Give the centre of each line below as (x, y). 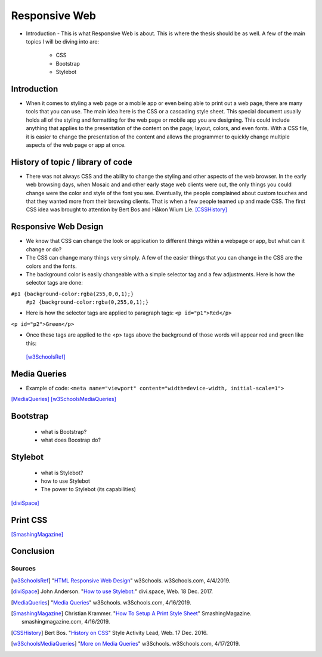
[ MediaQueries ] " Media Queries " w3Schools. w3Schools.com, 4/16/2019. (101, 602)
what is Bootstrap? (64, 431)
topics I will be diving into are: (63, 41)
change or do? (44, 249)
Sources (23, 569)
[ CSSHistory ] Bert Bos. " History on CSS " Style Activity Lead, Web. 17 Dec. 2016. (109, 633)
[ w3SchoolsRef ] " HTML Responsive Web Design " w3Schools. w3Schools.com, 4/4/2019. (121, 580)
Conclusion (33, 551)
